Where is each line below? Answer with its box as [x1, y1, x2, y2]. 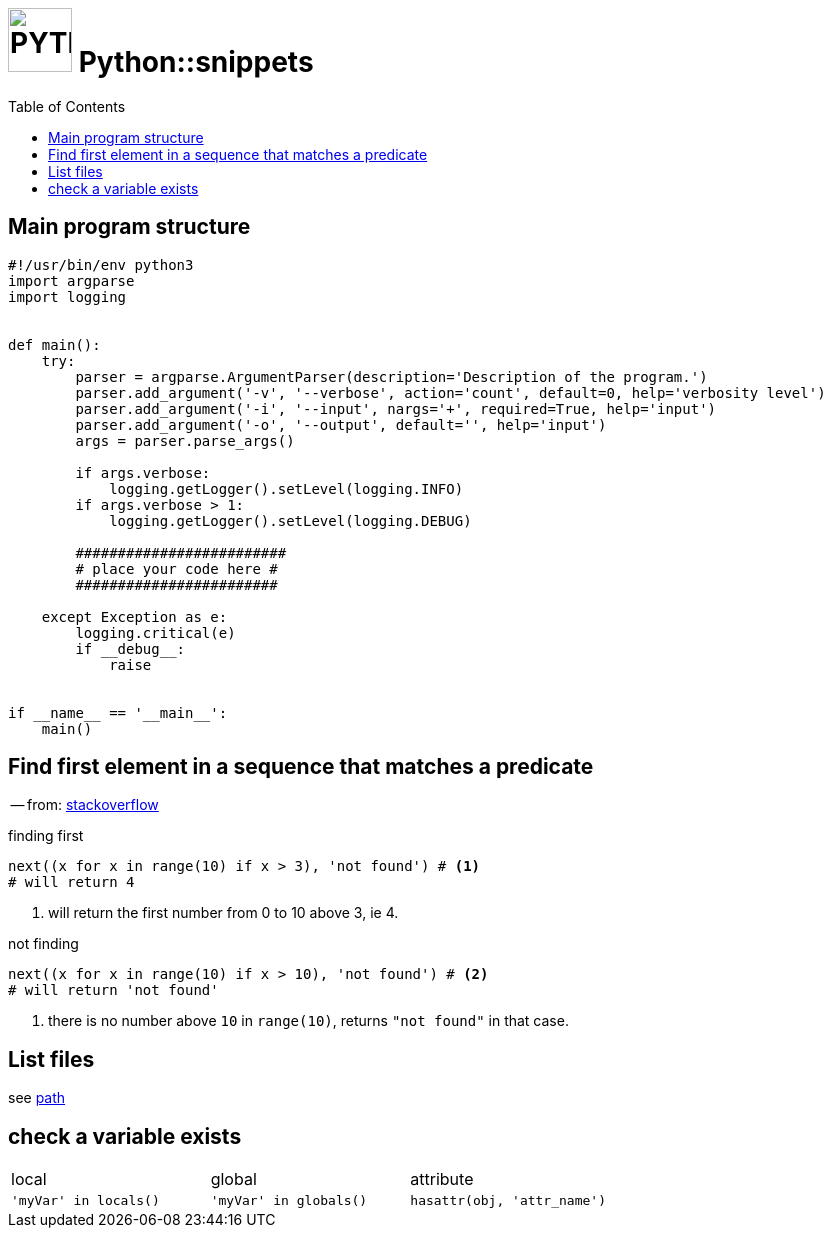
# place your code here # [75, 560, 278, 577]
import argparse [8, 272, 135, 289]
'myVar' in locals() [11, 1193, 160, 1209]
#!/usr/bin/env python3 [8, 256, 194, 273]
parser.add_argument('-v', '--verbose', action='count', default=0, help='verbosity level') [75, 384, 826, 401]
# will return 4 [8, 874, 135, 891]
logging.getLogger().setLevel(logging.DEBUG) [109, 512, 472, 529]
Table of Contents [8, 97, 126, 115]
